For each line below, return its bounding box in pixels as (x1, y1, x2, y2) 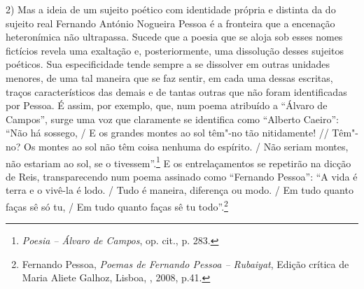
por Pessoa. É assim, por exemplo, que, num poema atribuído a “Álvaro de (6, 98, 328, 113)
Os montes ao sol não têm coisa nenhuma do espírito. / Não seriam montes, (24, 139, 349, 153)
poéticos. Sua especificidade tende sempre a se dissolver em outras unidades (6, 57, 330, 71)
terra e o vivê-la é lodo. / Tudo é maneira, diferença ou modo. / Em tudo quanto (6, 183, 353, 197)
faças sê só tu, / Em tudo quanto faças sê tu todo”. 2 (6, 197, 228, 213)
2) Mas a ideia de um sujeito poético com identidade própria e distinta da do (6, 2, 336, 16)
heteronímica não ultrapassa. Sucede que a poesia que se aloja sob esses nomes (6, 29, 343, 44)
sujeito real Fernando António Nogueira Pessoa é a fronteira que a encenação (6, 15, 335, 30)
